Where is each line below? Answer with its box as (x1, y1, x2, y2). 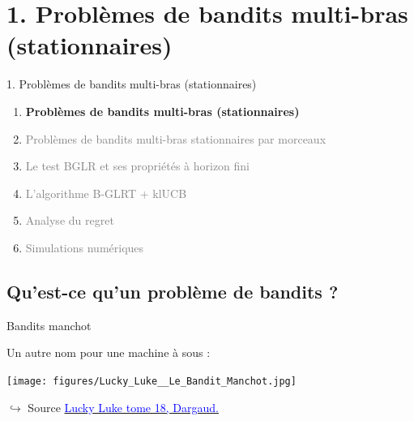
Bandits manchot (6, 316, 92, 333)
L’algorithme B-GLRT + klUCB (25, 184, 187, 201)
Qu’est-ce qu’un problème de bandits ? (6, 278, 339, 303)
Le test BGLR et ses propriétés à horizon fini (25, 157, 250, 174)
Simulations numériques (25, 238, 144, 256)
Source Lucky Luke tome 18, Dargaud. (28, 398, 219, 415)
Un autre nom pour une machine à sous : (6, 344, 211, 361)
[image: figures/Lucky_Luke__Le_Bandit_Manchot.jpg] (6, 375, 297, 387)
